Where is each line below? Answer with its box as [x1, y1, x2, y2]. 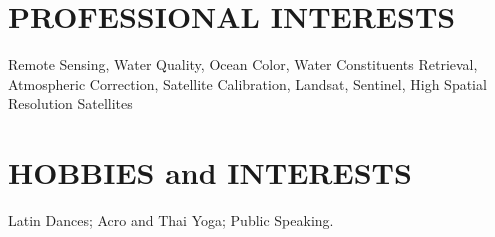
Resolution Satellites [8, 93, 133, 114]
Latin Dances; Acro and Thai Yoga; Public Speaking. [8, 210, 334, 231]
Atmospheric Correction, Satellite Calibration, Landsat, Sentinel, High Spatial [8, 73, 487, 94]
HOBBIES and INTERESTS [8, 152, 412, 193]
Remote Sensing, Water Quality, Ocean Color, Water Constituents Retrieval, [8, 54, 478, 75]
